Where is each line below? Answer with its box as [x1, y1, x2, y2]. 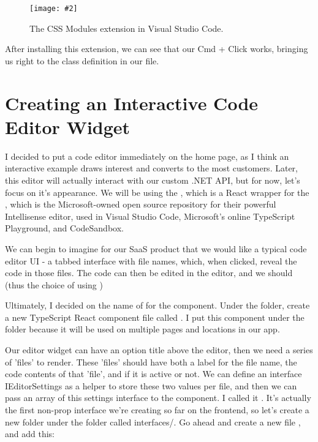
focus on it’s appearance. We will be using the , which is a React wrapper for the [5, 185, 309, 198]
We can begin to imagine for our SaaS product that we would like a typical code [5, 242, 307, 255]
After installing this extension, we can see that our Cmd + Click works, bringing [5, 42, 308, 55]
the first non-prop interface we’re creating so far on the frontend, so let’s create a [5, 403, 309, 416]
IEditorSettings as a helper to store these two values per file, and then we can [5, 379, 297, 392]
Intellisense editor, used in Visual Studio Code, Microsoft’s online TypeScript [5, 209, 295, 222]
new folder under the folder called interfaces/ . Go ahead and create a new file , [5, 415, 301, 428]
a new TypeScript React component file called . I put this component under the [5, 310, 305, 323]
